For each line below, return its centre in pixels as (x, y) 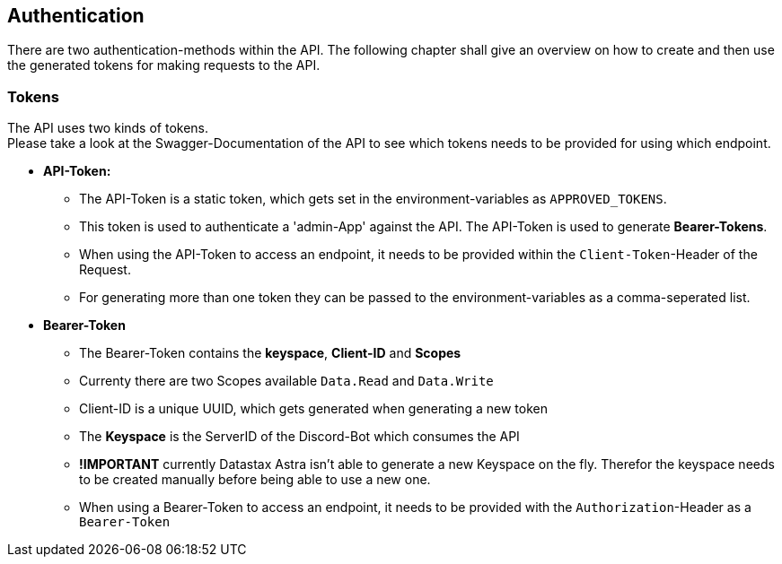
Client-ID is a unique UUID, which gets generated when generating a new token (313, 409)
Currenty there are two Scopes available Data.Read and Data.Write (286, 381)
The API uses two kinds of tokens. (108, 128)
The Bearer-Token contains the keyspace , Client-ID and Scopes (270, 353)
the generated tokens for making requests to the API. (164, 65)
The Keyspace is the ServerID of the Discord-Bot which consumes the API (299, 437)
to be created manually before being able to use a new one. (255, 480)
